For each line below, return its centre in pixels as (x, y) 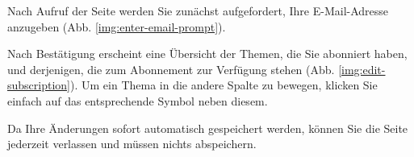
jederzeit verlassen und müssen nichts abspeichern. (132, 144)
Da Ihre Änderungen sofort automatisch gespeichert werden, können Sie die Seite (208, 128)
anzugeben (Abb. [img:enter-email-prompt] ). (117, 26)
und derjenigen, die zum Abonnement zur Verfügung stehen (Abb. (171, 69)
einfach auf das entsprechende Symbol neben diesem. (138, 100)
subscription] (39, 85)
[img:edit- (362, 69)
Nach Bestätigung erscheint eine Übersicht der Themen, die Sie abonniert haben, (207, 54)
